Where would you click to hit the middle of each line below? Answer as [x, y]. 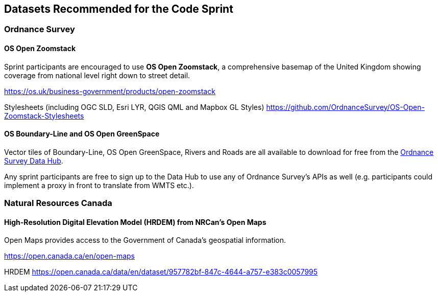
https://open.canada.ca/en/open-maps [69, 256]
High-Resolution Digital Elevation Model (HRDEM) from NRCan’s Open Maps [135, 222]
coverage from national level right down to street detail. [97, 75]
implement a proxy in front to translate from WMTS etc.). [99, 185]
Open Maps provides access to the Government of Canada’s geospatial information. [145, 240]
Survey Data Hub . [34, 161]
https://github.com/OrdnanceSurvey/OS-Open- [345, 107]
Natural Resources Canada [58, 203]
